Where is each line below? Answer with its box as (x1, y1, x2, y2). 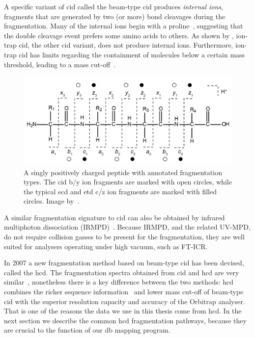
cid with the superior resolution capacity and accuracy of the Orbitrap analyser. (4, 296, 245, 306)
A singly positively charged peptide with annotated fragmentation (24, 167, 222, 177)
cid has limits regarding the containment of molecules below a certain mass (19, 49, 245, 59)
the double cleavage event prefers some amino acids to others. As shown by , (4, 30, 234, 40)
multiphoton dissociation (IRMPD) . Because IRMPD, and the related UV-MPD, (4, 222, 251, 232)
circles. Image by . (24, 196, 80, 206)
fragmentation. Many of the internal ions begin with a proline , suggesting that (4, 21, 243, 31)
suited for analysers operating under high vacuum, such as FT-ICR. (4, 241, 208, 251)
